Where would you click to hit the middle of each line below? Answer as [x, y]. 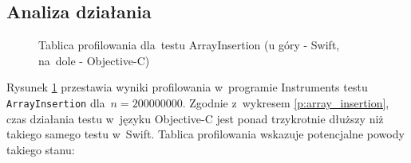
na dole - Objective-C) [94, 60]
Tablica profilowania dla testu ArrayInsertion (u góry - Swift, [189, 45]
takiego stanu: [41, 149]
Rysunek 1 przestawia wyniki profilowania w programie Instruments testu [187, 87]
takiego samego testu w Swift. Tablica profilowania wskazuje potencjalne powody [205, 134]
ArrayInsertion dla [56, 102]
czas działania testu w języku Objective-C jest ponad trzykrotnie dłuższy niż [195, 118]
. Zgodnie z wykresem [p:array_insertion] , [286, 102]
